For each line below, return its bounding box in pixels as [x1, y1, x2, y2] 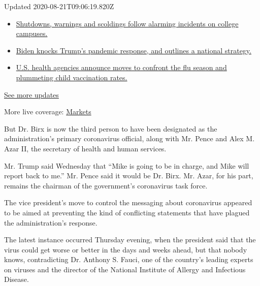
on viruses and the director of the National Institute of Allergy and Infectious [4, 264, 246, 274]
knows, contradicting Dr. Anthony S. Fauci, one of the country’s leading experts [4, 254, 253, 265]
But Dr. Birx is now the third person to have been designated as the [4, 123, 217, 134]
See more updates [4, 89, 59, 100]
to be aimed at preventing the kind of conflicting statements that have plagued [4, 207, 250, 217]
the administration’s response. [4, 217, 97, 228]
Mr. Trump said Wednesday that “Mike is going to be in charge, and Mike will [4, 160, 249, 171]
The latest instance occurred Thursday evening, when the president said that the [4, 234, 256, 245]
